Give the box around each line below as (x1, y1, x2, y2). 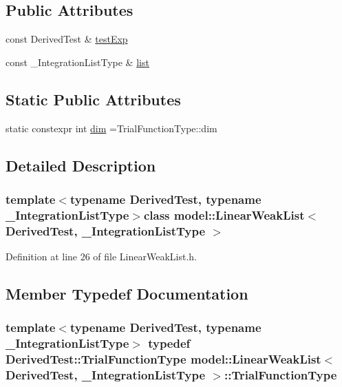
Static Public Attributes (6, 88, 181, 109)
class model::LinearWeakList (143, 206, 305, 223)
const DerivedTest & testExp (6, 32, 128, 46)
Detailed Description (6, 154, 156, 176)
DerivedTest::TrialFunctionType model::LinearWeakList (6, 351, 321, 368)
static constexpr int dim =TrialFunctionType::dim (6, 121, 217, 135)
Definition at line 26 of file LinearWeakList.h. (6, 249, 197, 264)
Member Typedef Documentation (6, 283, 248, 304)
